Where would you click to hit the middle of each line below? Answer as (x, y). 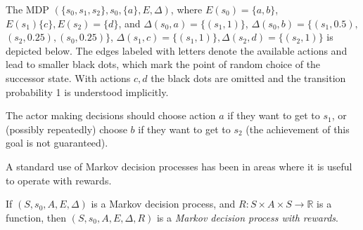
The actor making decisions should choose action (111, 115)
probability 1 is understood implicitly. (87, 92)
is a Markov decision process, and (163, 204)
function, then (36, 217)
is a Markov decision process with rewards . (247, 217)
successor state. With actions (68, 77)
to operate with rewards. (59, 180)
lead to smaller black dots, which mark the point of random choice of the (163, 64)
